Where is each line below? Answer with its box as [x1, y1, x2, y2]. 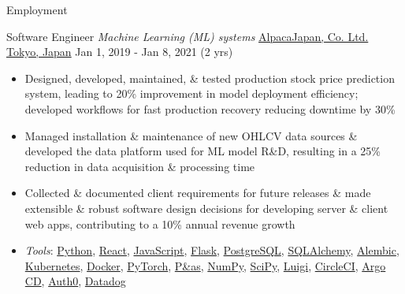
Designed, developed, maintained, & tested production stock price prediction [24, 69, 395, 86]
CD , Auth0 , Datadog [24, 273, 126, 289]
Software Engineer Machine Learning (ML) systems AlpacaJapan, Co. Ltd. [6, 28, 369, 44]
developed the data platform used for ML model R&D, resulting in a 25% [24, 143, 381, 159]
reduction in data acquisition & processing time [24, 158, 255, 174]
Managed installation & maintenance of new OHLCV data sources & [24, 127, 358, 143]
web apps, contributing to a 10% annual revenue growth [24, 215, 295, 232]
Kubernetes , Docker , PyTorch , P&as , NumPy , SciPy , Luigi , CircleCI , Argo [24, 257, 386, 274]
